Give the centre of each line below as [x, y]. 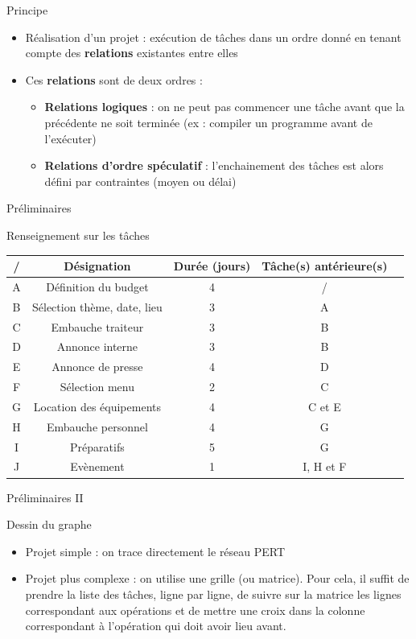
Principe [27, 10]
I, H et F [325, 466]
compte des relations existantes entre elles [132, 53]
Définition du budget [97, 286]
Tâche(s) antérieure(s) [325, 266]
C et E [325, 406]
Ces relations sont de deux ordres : [114, 79]
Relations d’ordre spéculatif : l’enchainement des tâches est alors [214, 165]
